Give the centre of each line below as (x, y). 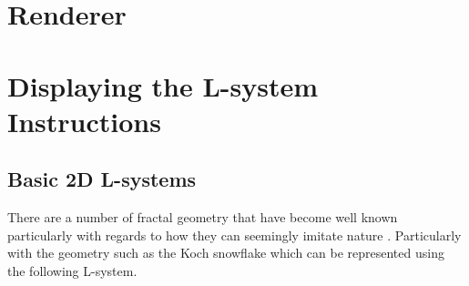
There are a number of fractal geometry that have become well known (203, 217)
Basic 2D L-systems (102, 179)
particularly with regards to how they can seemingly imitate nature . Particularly (234, 235)
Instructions (84, 121)
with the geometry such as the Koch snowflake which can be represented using (226, 253)
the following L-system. (72, 270)
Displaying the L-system (163, 85)
